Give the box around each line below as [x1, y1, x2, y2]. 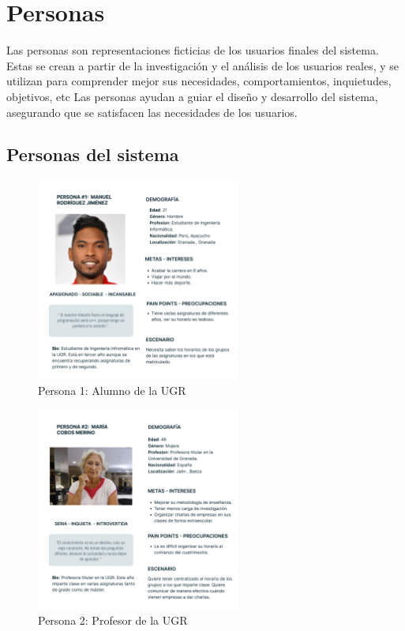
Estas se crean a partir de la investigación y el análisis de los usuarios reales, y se [6, 57, 399, 73]
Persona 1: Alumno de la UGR [38, 382, 186, 399]
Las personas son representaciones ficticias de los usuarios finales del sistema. [6, 42, 379, 58]
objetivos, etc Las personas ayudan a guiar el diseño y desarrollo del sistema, [6, 88, 378, 104]
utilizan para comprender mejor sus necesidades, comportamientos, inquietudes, [6, 73, 392, 89]
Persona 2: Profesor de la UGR [38, 611, 188, 628]
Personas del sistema [6, 142, 179, 167]
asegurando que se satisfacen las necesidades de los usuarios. [6, 103, 298, 120]
